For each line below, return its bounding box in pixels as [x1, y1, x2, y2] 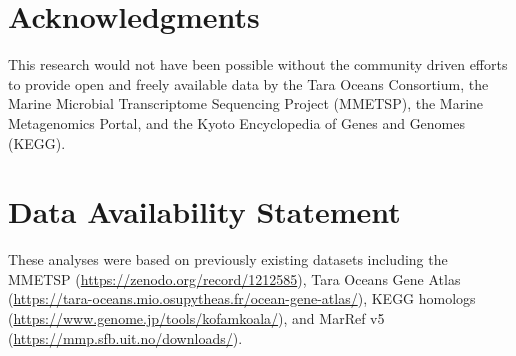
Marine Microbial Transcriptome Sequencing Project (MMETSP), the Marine [8, 93, 484, 114]
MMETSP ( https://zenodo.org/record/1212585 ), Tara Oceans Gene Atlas [8, 268, 461, 289]
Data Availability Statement [8, 191, 401, 232]
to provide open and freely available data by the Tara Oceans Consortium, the [8, 73, 489, 94]
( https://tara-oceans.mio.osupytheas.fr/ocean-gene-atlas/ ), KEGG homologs [8, 288, 476, 309]
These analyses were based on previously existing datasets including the [8, 249, 448, 270]
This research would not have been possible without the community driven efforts [8, 54, 508, 75]
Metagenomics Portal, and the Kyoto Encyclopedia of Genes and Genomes [8, 112, 466, 133]
